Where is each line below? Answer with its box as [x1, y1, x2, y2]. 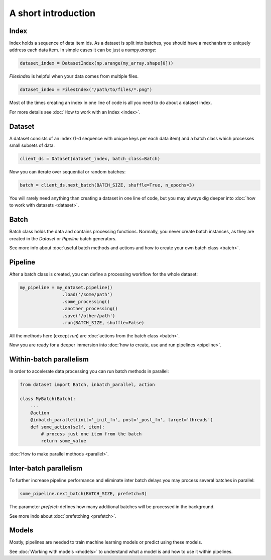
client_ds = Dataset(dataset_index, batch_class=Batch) [20, 156, 161, 162]
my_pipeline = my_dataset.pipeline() [20, 285, 113, 290]
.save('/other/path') [62, 313, 115, 319]
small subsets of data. [9, 142, 55, 148]
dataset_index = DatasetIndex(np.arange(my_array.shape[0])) [20, 60, 174, 66]
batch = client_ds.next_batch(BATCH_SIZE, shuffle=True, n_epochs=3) [20, 182, 195, 188]
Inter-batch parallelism [9, 464, 83, 473]
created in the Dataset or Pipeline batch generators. [9, 235, 117, 241]
